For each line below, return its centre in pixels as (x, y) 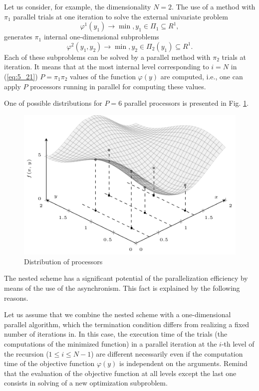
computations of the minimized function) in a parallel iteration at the (111, 343)
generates (18, 37)
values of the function (103, 76)
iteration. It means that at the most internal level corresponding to (107, 67)
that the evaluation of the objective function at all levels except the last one (120, 373)
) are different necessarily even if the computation (167, 353)
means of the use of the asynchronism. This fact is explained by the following (122, 288)
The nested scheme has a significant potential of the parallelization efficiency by (126, 278)
